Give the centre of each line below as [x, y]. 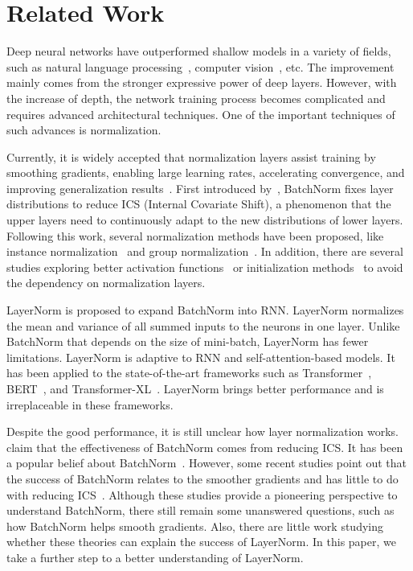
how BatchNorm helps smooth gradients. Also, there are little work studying [195, 526]
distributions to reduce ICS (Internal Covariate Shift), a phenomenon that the [199, 204]
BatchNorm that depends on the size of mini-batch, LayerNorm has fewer [188, 341]
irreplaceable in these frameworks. [90, 404]
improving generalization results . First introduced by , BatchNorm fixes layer [200, 188]
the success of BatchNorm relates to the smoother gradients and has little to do [202, 478]
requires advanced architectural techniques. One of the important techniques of [201, 114]
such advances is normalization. [84, 130]
